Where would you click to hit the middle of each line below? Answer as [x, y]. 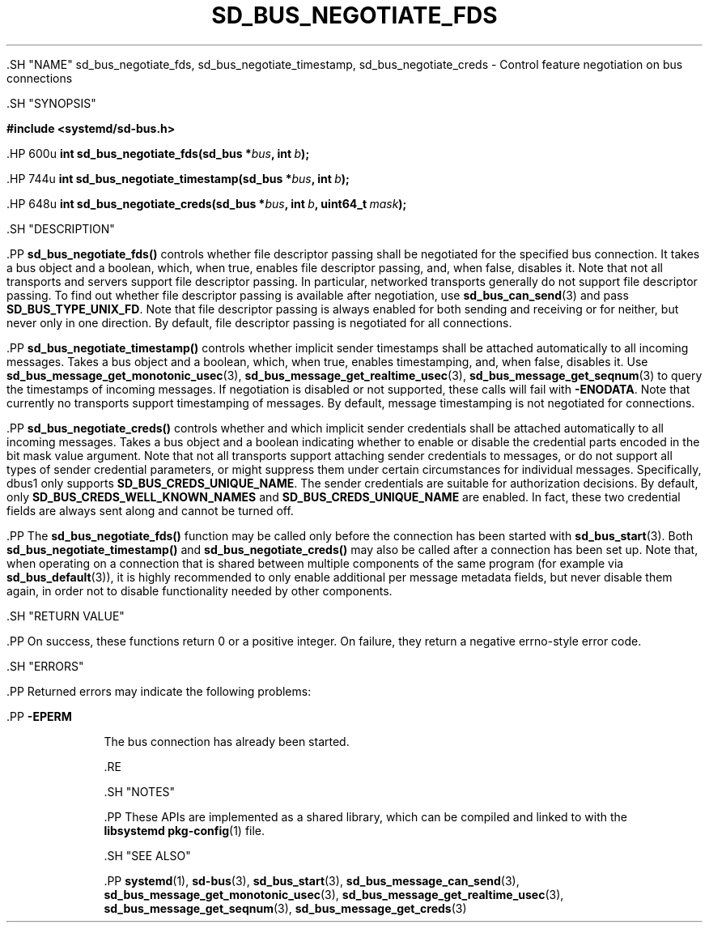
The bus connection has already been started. [227, 741]
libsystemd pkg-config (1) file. [185, 830]
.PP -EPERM [39, 716]
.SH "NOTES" [140, 791]
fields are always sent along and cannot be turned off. [150, 510]
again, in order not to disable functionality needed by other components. [200, 590]
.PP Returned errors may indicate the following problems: [159, 691]
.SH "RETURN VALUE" [66, 616]
